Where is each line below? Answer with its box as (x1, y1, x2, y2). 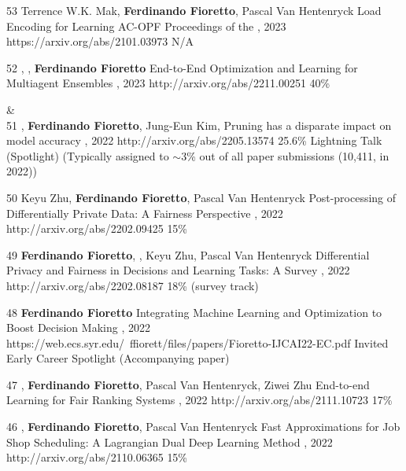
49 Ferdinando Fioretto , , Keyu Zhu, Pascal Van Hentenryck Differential (6, 246, 370, 263)
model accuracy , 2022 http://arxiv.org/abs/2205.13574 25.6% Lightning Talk (6, 132, 382, 149)
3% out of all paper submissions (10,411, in (181, 147, 389, 164)
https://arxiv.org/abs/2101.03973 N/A (6, 33, 194, 50)
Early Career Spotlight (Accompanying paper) (6, 350, 230, 366)
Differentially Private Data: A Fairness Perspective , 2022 (6, 204, 283, 221)
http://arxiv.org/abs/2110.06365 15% (6, 449, 188, 465)
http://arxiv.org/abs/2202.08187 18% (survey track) (6, 277, 259, 293)
